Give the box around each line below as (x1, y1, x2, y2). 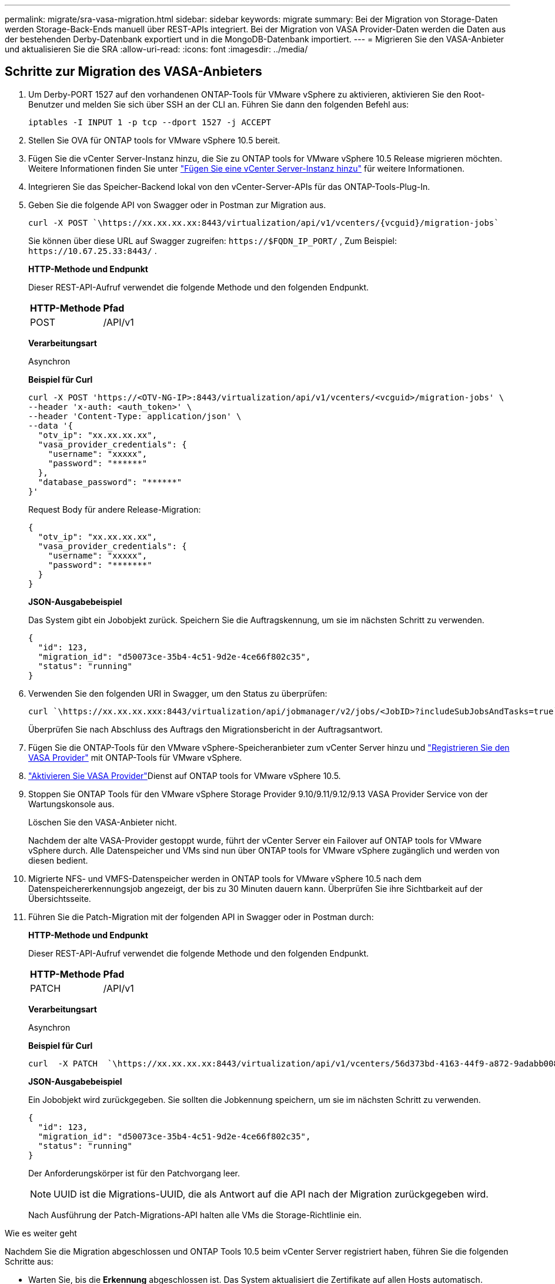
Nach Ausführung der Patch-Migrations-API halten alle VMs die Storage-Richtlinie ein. (28, 1209, 362, 1220)
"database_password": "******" (38, 477, 182, 487)
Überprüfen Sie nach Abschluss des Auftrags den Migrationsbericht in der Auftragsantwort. (28, 724, 383, 734)
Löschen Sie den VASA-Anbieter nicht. (28, 817, 177, 827)
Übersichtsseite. (28, 893, 91, 904)
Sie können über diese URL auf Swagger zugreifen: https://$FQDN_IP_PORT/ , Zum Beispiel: (28, 235, 397, 246)
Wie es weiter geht (5, 1228, 77, 1238)
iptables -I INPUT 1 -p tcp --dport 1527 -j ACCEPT (28, 117, 272, 127)
